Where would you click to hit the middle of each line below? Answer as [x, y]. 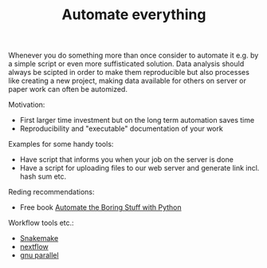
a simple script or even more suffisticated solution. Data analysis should [126, 64]
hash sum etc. [43, 176]
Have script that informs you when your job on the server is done [126, 160]
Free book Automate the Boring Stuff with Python [100, 207]
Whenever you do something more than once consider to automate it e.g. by [133, 55]
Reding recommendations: [51, 192]
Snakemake [39, 238]
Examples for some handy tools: [61, 144]
